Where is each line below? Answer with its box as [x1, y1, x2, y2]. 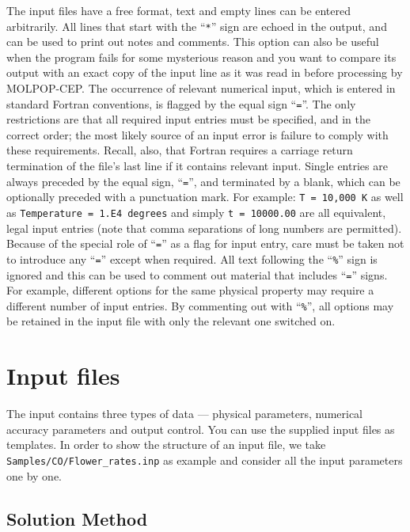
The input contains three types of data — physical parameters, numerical [6, 405, 363, 422]
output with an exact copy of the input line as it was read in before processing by [6, 64, 403, 81]
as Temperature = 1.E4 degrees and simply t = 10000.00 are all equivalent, [6, 203, 386, 220]
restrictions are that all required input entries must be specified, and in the [6, 111, 370, 127]
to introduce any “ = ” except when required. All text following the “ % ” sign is [6, 250, 378, 267]
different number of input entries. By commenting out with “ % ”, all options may [6, 297, 394, 313]
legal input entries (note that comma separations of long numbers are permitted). [6, 219, 402, 236]
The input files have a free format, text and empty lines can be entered [6, 2, 351, 18]
